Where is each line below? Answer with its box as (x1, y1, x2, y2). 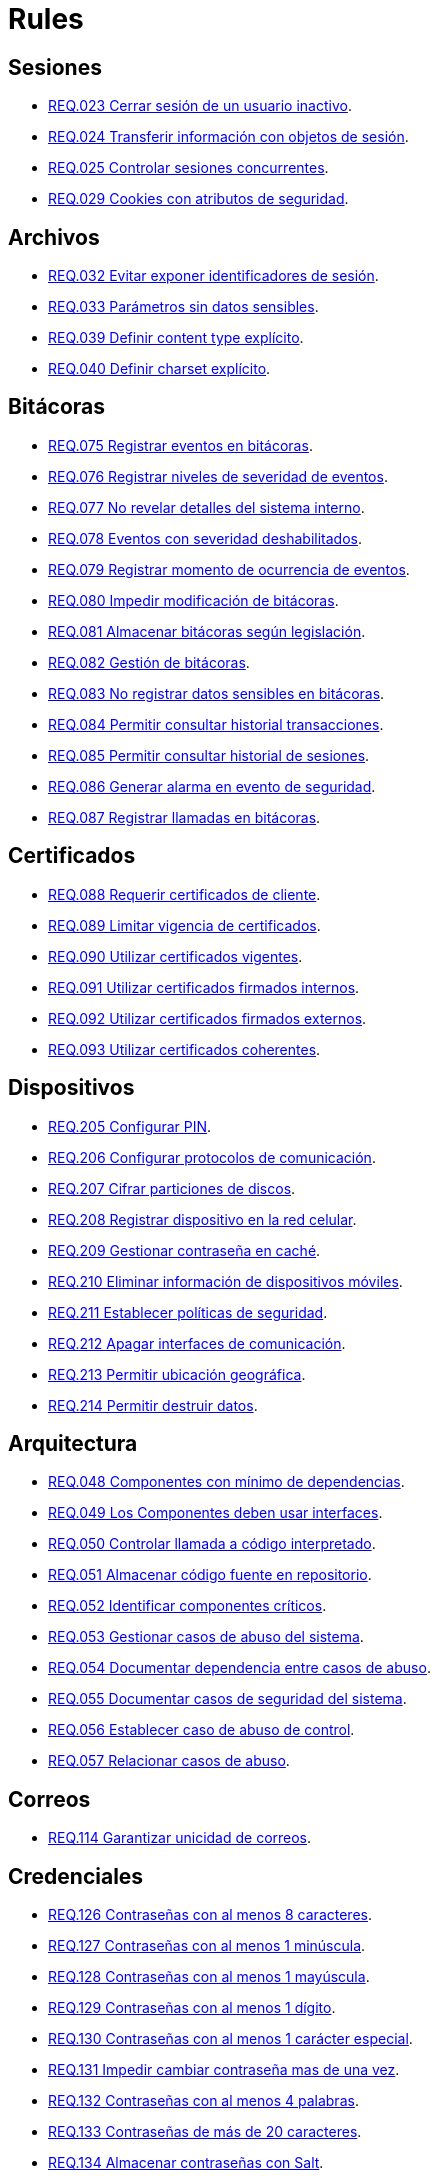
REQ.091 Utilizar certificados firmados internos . (48, 978, 360, 996)
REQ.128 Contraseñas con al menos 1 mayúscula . (48, 1968, 370, 1986)
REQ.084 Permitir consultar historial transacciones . (48, 715, 384, 733)
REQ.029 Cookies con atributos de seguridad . (48, 190, 349, 208)
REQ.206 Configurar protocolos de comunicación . (48, 1148, 376, 1166)
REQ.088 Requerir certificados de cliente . (48, 885, 321, 903)
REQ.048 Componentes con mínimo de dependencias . (48, 1473, 405, 1491)
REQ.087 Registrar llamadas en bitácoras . (48, 808, 321, 826)
